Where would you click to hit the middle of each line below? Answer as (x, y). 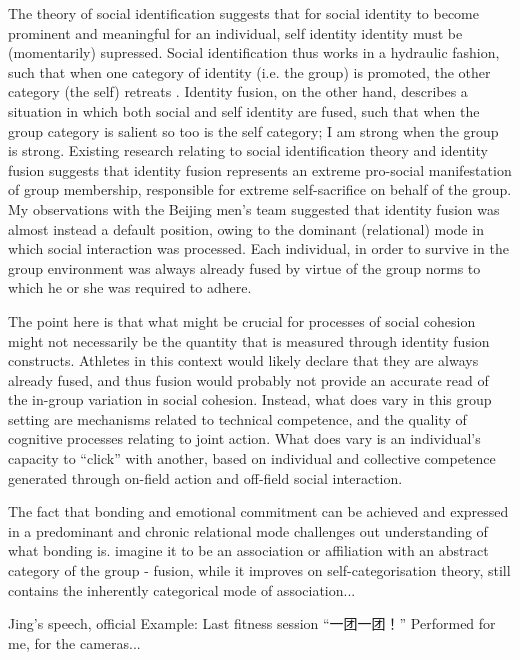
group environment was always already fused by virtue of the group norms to (244, 267)
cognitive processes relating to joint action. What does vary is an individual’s (244, 438)
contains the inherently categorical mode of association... (182, 589)
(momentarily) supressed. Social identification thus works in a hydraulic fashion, (254, 52)
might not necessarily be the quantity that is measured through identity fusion (249, 340)
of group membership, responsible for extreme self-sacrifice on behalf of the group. (260, 189)
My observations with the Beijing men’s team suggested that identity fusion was (254, 208)
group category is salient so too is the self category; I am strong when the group (253, 130)
